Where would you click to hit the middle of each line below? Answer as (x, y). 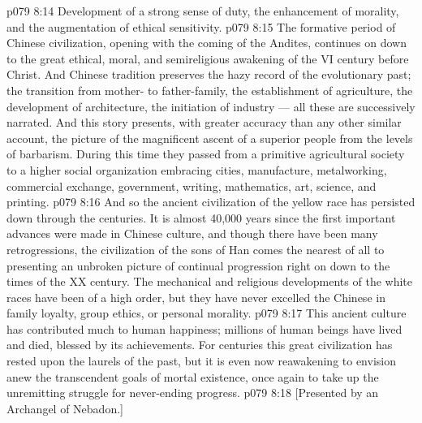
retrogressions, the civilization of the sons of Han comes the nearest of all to (196, 249)
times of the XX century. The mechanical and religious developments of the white (209, 281)
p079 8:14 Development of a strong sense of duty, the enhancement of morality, (203, 11)
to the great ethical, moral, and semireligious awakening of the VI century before (208, 58)
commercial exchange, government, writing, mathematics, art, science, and (192, 186)
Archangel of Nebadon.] (65, 408)
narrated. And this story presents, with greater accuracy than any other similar (204, 122)
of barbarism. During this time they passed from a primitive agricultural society (206, 154)
